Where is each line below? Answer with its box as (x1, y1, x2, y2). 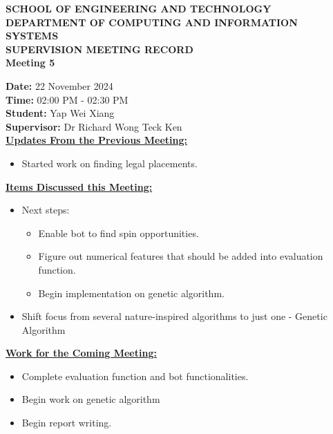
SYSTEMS (6, 28, 59, 43)
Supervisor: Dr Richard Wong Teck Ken (6, 119, 182, 133)
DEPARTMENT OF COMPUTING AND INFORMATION (6, 15, 298, 29)
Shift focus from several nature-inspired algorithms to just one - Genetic (21, 309, 327, 323)
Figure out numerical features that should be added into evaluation (38, 249, 323, 263)
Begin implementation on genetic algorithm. (38, 285, 225, 300)
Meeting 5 (6, 55, 55, 70)
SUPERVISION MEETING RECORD (6, 41, 193, 56)
